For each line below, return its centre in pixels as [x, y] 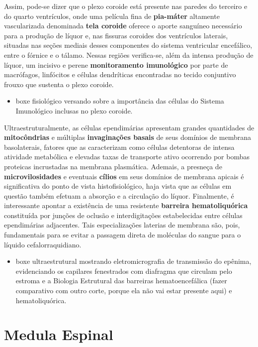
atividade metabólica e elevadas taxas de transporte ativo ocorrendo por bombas [127, 157]
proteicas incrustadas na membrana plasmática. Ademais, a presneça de [113, 166]
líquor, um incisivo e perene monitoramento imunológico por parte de [116, 64]
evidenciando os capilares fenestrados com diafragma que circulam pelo [124, 271]
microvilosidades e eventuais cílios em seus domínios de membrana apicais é [124, 176]
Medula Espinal [59, 334]
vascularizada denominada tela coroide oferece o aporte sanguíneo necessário [123, 26]
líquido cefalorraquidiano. [43, 244]
